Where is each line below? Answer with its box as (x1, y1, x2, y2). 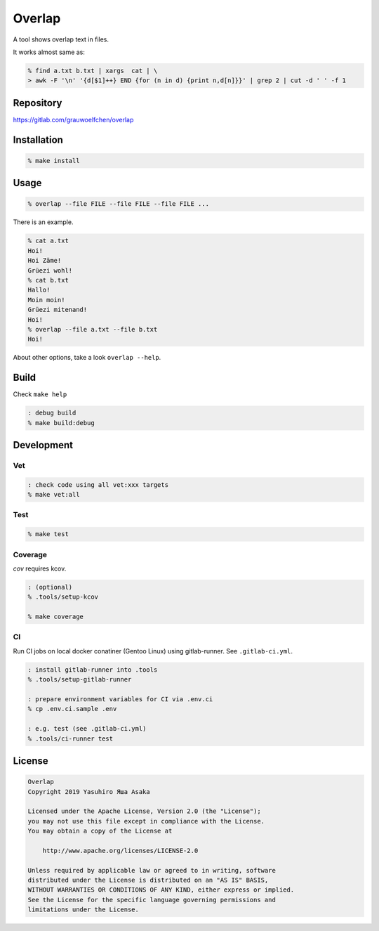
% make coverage (27, 613, 84, 621)
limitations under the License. (27, 906, 140, 913)
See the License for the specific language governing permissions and (27, 896, 277, 904)
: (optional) (27, 583, 73, 591)
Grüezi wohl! (27, 266, 73, 274)
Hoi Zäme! (27, 256, 62, 265)
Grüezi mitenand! (27, 306, 88, 314)
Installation (13, 134, 63, 145)
